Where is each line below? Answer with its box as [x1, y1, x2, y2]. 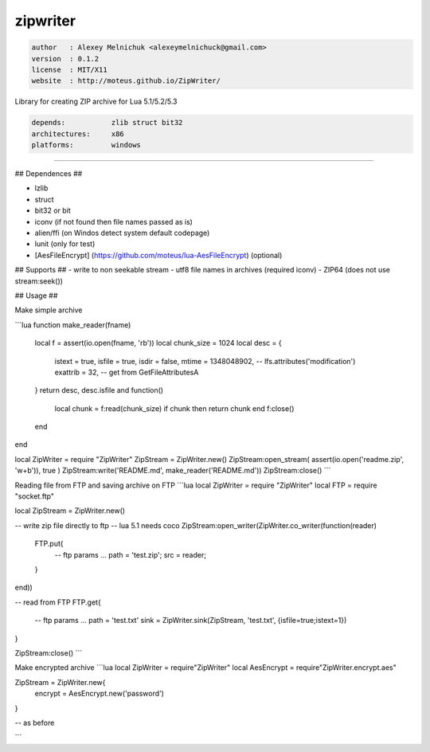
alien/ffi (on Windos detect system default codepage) [34, 228, 210, 237]
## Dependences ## [14, 169, 83, 178]
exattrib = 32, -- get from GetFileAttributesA [54, 367, 199, 377]
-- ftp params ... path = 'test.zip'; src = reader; [54, 550, 207, 559]
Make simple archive [14, 305, 83, 315]
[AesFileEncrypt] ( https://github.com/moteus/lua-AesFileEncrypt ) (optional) [34, 250, 283, 260]
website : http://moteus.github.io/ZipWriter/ [31, 76, 221, 85]
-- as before [14, 718, 55, 727]
